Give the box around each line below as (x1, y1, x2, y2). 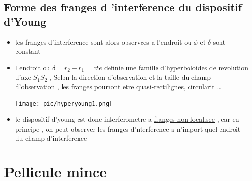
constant (15, 46, 41, 56)
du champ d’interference (15, 133, 87, 143)
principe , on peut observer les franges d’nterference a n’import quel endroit (15, 123, 241, 133)
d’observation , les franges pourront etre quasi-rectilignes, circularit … (15, 81, 221, 91)
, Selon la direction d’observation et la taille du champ (49, 72, 211, 82)
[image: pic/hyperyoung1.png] (15, 100, 113, 107)
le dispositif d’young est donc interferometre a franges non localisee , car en (15, 114, 239, 124)
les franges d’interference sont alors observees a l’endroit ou (15, 36, 191, 47)
